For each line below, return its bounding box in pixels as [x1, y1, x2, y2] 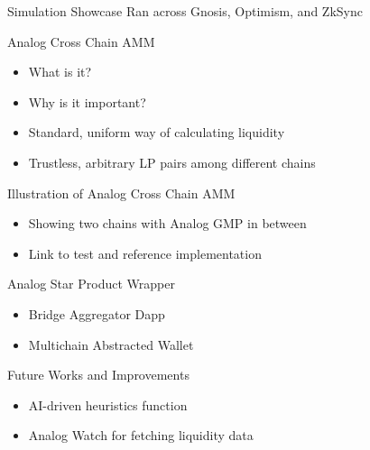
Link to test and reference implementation [28, 243, 262, 262]
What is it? [28, 62, 92, 81]
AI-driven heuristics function [28, 395, 188, 414]
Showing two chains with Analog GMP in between [28, 214, 307, 233]
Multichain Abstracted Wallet [28, 335, 194, 354]
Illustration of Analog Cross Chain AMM [7, 183, 236, 202]
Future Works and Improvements [7, 365, 190, 384]
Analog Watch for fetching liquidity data [28, 426, 254, 445]
